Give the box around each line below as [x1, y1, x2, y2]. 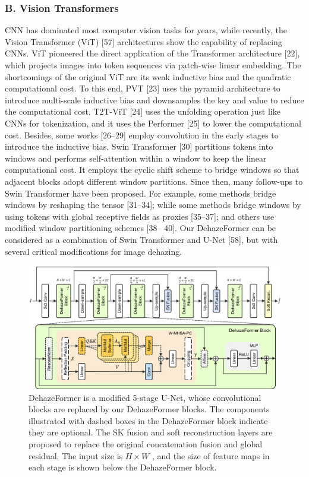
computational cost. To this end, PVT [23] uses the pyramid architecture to [5, 82, 280, 94]
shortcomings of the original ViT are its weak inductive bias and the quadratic [5, 70, 291, 83]
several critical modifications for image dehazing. [5, 245, 182, 257]
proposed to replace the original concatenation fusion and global [29, 437, 263, 450]
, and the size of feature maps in [152, 449, 270, 462]
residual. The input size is [29, 449, 123, 462]
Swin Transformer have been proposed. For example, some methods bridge [5, 187, 276, 199]
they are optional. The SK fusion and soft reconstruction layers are [29, 426, 273, 438]
